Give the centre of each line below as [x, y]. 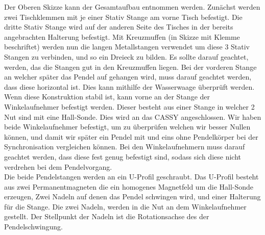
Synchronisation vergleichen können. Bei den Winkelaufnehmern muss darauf [125, 147]
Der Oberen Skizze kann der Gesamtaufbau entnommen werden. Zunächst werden [132, 7]
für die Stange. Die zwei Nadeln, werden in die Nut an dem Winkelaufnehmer [125, 206]
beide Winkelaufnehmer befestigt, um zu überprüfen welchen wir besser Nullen [127, 127]
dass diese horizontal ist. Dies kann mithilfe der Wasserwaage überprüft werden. [129, 86]
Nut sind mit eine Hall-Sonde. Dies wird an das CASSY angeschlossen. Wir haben [133, 116]
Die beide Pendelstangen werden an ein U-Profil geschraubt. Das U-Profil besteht [131, 177]
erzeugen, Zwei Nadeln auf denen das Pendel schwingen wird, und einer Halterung [132, 197]
